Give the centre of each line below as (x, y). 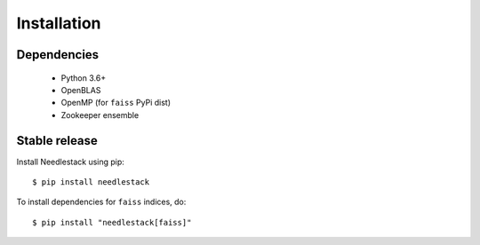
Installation (59, 23)
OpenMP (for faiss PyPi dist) (116, 103)
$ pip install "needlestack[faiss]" (112, 222)
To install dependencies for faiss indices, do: (101, 202)
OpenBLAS (81, 90)
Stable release (57, 141)
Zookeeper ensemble (100, 115)
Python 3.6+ (84, 78)
